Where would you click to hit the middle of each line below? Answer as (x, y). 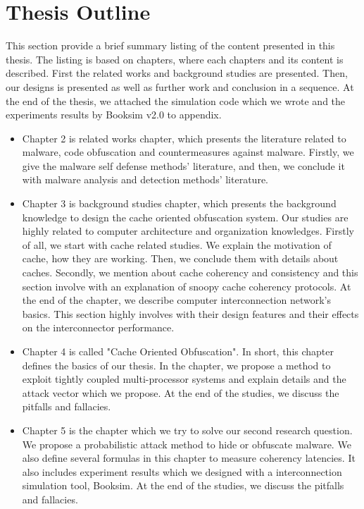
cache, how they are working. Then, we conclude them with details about (180, 258)
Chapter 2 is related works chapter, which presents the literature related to (184, 138)
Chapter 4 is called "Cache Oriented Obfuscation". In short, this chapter (178, 351)
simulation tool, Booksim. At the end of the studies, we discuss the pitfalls (183, 485)
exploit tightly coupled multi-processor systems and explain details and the (184, 379)
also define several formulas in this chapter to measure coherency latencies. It (189, 458)
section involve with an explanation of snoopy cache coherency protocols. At (187, 286)
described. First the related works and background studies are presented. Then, (177, 73)
